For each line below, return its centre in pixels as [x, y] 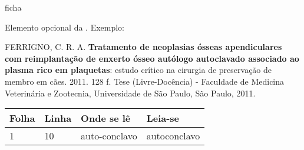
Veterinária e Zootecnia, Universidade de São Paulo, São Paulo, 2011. [130, 93]
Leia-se [163, 118]
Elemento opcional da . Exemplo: [65, 27]
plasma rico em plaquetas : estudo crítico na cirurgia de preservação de [138, 70]
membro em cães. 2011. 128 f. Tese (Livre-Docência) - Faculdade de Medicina [145, 81]
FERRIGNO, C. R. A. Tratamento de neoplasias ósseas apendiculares [143, 47]
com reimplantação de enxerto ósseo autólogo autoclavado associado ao [152, 58]
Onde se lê [106, 118]
